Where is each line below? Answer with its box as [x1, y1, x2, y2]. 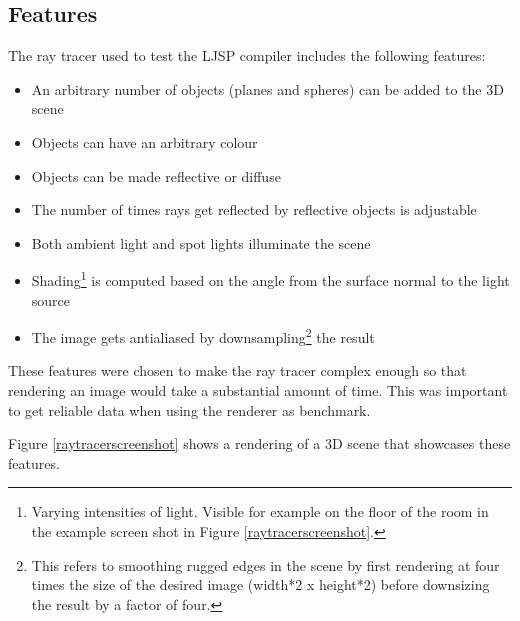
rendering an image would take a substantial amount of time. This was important [8, 380, 508, 401]
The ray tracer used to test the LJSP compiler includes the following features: [8, 45, 486, 66]
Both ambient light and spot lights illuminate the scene [31, 232, 371, 253]
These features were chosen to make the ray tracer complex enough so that [8, 360, 467, 381]
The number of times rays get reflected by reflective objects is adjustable [31, 199, 477, 220]
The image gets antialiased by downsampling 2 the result [31, 324, 375, 347]
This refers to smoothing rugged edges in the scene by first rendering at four [31, 554, 500, 575]
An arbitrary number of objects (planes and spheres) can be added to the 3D [31, 78, 504, 99]
